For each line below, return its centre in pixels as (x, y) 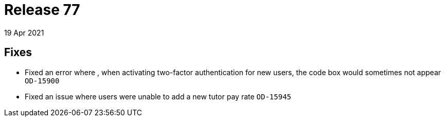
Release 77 (42, 10)
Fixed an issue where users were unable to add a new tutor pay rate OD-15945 (158, 96)
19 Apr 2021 (24, 32)
